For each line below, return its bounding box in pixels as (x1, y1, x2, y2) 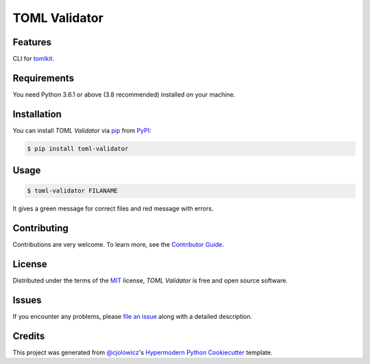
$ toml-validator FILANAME (27, 187, 118, 195)
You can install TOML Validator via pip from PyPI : (12, 126, 151, 134)
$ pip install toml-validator (27, 145, 129, 152)
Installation (12, 108, 62, 120)
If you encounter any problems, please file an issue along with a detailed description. (12, 313, 253, 321)
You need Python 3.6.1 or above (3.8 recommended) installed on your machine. (12, 90, 236, 99)
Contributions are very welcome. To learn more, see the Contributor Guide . (12, 241, 224, 249)
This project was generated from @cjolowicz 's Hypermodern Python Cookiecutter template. (12, 348, 273, 356)
